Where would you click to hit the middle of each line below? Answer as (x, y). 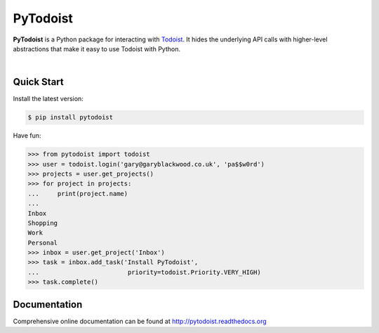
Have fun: (27, 136)
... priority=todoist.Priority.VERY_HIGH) (144, 272)
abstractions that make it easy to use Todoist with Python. (97, 48)
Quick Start (38, 82)
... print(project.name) (78, 194)
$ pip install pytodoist (71, 117)
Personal (43, 243)
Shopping (43, 223)
